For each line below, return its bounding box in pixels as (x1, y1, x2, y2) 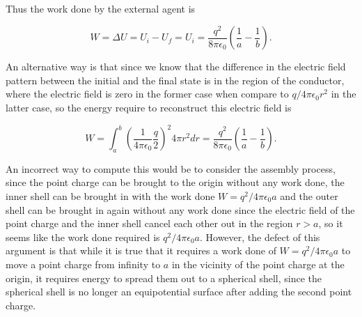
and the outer (280, 189, 338, 203)
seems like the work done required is (6, 229, 160, 244)
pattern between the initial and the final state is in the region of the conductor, (6, 72, 345, 87)
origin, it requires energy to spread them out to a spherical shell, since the (6, 270, 322, 285)
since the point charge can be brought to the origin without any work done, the (6, 175, 345, 190)
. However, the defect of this (199, 229, 320, 244)
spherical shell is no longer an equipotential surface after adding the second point (6, 284, 352, 299)
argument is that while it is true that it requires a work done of (6, 243, 276, 258)
